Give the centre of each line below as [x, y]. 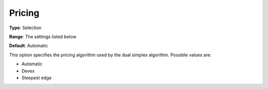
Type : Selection [25, 28]
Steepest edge [36, 78]
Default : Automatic [29, 46]
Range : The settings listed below [43, 37]
